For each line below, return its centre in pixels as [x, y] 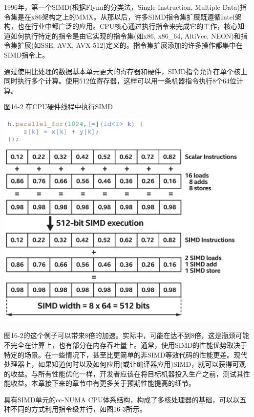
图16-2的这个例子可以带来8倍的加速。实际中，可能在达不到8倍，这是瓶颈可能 [127, 335]
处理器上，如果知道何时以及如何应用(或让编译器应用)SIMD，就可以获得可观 [125, 364]
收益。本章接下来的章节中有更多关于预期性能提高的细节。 [103, 383]
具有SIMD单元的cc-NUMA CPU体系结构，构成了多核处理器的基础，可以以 [122, 399]
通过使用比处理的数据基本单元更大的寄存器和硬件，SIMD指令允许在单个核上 [126, 71]
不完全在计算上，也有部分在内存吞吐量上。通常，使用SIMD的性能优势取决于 [126, 345]
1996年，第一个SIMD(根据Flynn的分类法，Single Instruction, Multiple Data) [122, 7]
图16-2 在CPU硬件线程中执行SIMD [58, 107]
